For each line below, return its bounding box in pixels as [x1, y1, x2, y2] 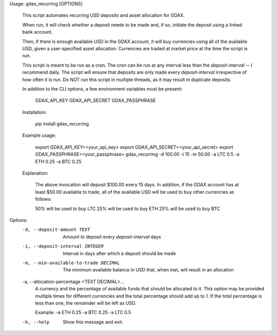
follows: [35, 196, 52, 202]
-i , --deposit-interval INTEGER [22, 243, 104, 249]
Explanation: [22, 170, 49, 176]
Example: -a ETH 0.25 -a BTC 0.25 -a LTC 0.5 [35, 309, 131, 316]
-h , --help [22, 319, 50, 325]
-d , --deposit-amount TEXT [22, 227, 90, 233]
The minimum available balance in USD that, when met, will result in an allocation [63, 267, 234, 273]
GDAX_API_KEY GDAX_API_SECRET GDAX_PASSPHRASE [35, 97, 156, 103]
